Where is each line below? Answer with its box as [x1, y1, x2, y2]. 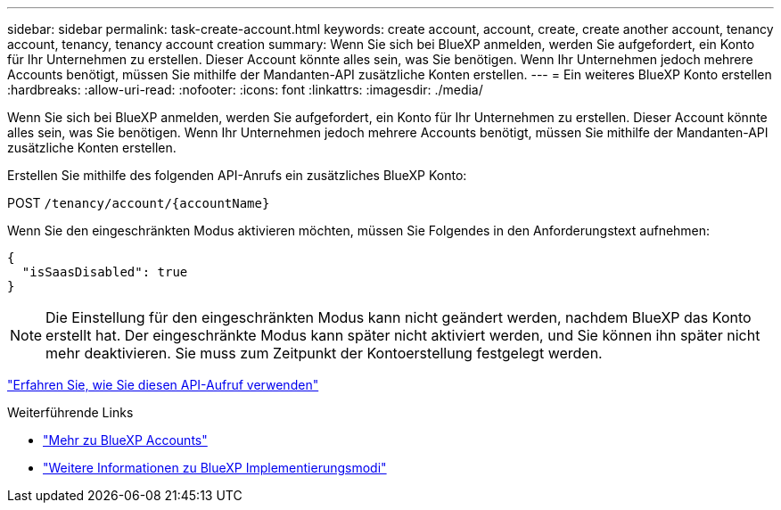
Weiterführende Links [7, 405, 134, 420]
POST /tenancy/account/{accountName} [7, 195, 270, 210]
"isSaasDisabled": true [21, 265, 188, 279]
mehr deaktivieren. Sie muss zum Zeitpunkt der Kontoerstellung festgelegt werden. [45, 344, 603, 362]
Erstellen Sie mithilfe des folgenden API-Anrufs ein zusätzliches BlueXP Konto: [7, 168, 467, 183]
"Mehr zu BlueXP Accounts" [43, 432, 208, 448]
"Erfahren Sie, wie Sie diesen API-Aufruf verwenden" [7, 377, 319, 392]
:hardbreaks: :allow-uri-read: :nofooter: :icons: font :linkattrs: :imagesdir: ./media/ [7, 82, 483, 97]
